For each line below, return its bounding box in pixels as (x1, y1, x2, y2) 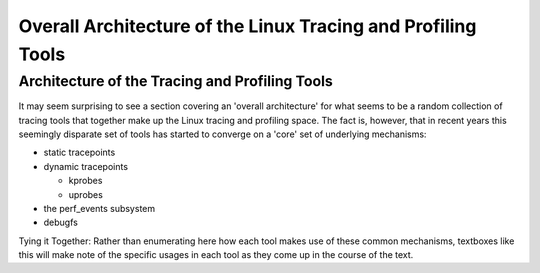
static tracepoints (43, 146, 116, 159)
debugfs (43, 216, 79, 229)
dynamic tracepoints (43, 160, 129, 172)
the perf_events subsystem (43, 202, 155, 214)
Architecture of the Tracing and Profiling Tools (18, 72, 334, 90)
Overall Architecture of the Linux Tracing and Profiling (18, 15, 477, 37)
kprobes (68, 175, 103, 187)
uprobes (68, 188, 104, 200)
